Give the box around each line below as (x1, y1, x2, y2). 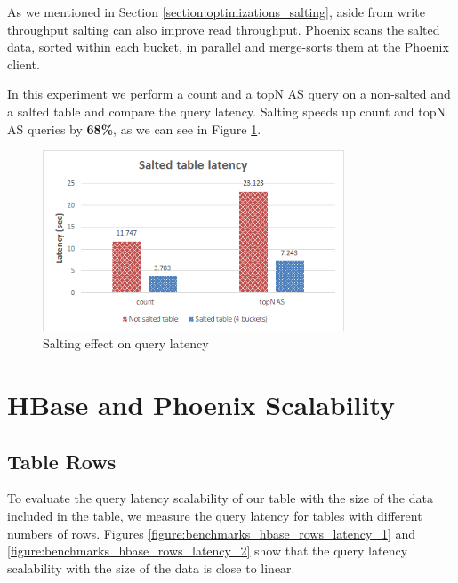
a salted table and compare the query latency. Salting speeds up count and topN (7, 101, 446, 120)
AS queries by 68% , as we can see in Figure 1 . (7, 119, 261, 138)
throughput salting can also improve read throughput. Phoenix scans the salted (7, 20, 440, 38)
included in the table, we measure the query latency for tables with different (7, 507, 422, 525)
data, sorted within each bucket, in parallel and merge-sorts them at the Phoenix (7, 37, 449, 56)
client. (7, 54, 40, 73)
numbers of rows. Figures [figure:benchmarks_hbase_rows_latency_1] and (7, 523, 416, 542)
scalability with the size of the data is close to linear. (7, 558, 295, 577)
